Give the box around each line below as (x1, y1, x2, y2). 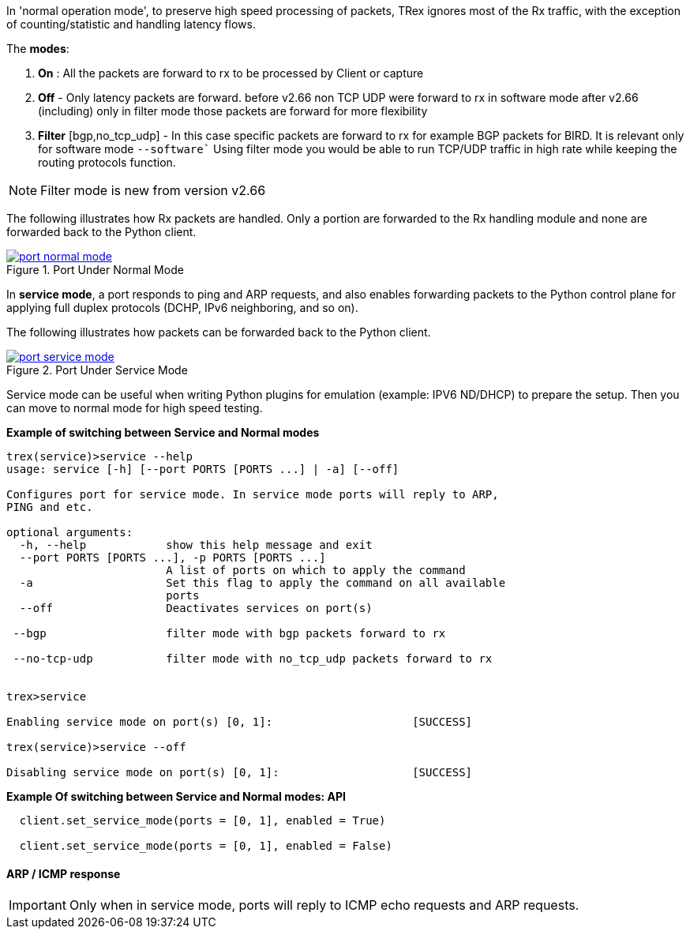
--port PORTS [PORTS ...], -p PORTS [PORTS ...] (19, 551, 326, 564)
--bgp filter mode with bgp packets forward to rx (13, 627, 446, 640)
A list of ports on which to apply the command (166, 564, 466, 576)
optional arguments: (6, 526, 133, 539)
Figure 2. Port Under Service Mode (6, 363, 188, 377)
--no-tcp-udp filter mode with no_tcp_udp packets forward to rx (13, 652, 493, 665)
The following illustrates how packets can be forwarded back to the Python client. (6, 325, 431, 339)
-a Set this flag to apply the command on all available (19, 576, 506, 589)
